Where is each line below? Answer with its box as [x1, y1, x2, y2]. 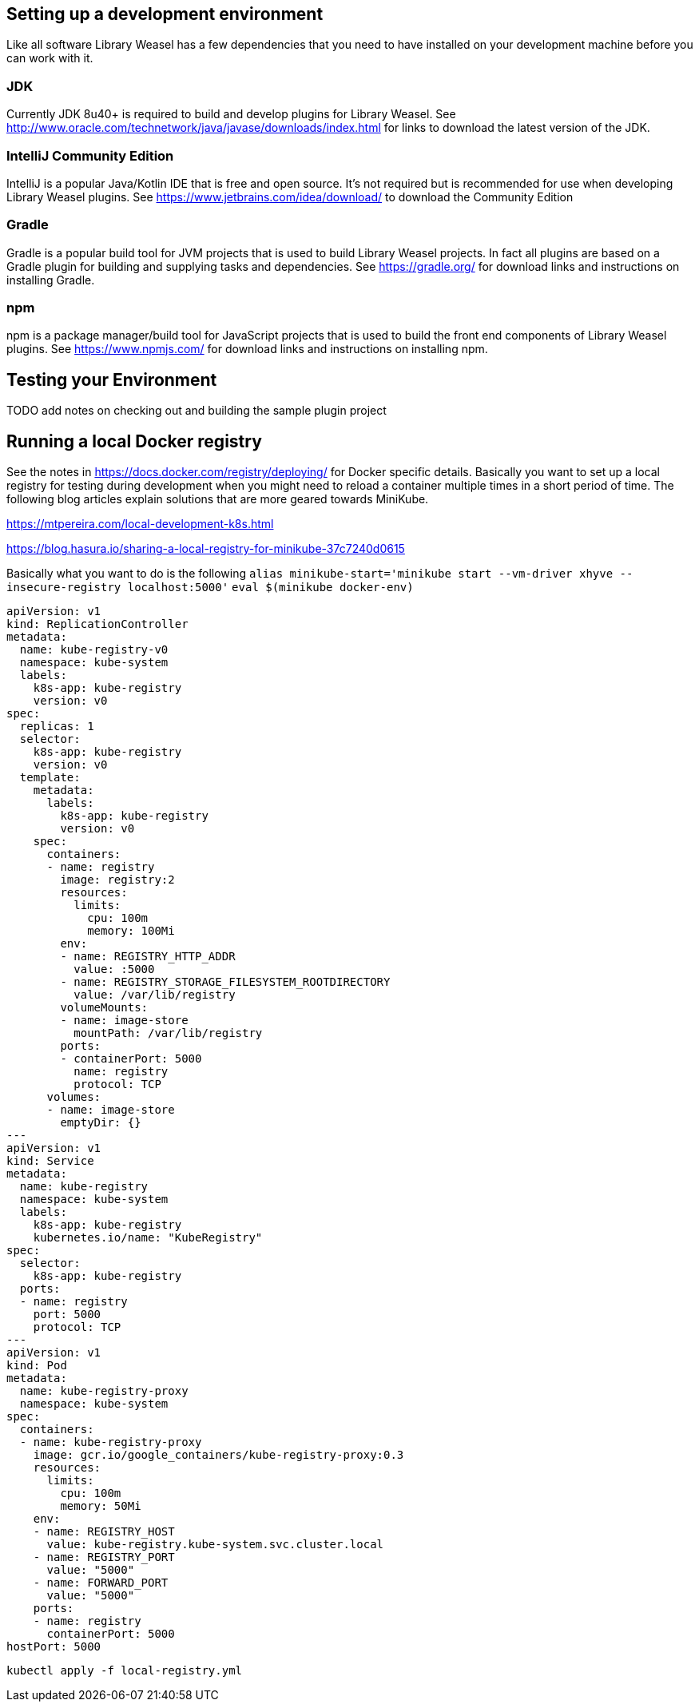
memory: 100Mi [87, 924, 175, 938]
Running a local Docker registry [6, 431, 262, 451]
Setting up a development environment [6, 4, 324, 24]
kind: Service [6, 1154, 94, 1168]
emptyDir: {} [60, 1116, 141, 1130]
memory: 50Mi [60, 1499, 141, 1513]
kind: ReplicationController [6, 618, 189, 631]
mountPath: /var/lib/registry [73, 1027, 263, 1040]
